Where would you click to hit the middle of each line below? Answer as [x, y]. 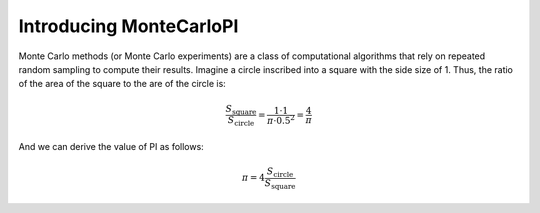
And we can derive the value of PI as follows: [111, 146]
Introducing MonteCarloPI [128, 26]
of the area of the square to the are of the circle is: [122, 84]
